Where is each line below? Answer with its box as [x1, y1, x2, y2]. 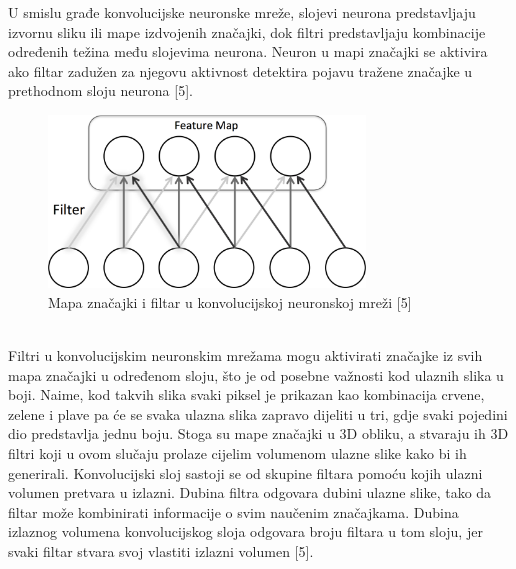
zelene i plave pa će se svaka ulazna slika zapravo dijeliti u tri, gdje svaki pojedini [8, 403, 508, 424]
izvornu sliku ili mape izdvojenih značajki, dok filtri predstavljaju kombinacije [8, 21, 486, 42]
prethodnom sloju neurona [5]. [8, 80, 193, 101]
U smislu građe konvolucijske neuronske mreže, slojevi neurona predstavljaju [8, 2, 476, 22]
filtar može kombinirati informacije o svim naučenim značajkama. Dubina [8, 501, 459, 522]
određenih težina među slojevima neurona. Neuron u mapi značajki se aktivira [8, 41, 488, 62]
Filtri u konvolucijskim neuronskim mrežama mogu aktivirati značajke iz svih [8, 345, 483, 366]
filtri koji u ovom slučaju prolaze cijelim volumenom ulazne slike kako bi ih [8, 443, 467, 463]
